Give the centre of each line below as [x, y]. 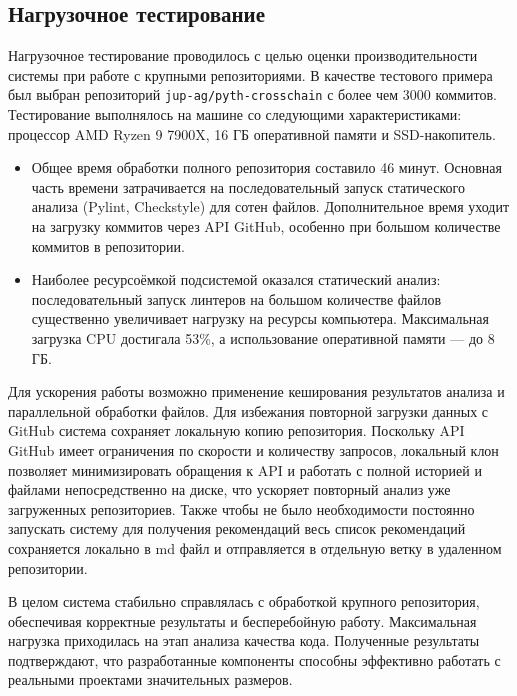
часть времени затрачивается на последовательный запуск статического [248, 186]
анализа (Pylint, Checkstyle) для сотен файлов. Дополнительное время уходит [270, 206]
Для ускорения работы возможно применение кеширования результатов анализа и [256, 391]
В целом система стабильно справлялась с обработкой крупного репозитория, [244, 601]
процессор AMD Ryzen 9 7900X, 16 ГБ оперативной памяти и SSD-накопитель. [252, 133]
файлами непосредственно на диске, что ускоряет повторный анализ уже [229, 489]
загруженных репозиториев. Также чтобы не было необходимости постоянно [241, 508]
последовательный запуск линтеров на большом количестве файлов [236, 298]
